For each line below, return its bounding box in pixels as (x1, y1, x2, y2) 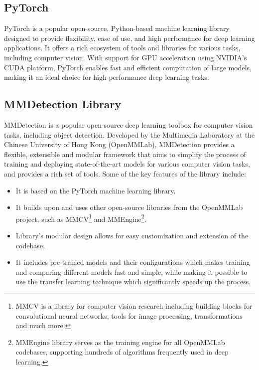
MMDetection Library (4, 96, 122, 112)
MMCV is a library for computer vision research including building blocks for (15, 300, 253, 311)
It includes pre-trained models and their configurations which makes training (15, 257, 250, 267)
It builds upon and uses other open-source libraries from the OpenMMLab (15, 202, 243, 212)
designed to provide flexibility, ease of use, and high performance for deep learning (4, 32, 255, 43)
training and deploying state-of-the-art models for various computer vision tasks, (4, 159, 250, 169)
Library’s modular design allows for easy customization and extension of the (15, 230, 249, 240)
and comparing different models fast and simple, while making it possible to (15, 266, 248, 277)
